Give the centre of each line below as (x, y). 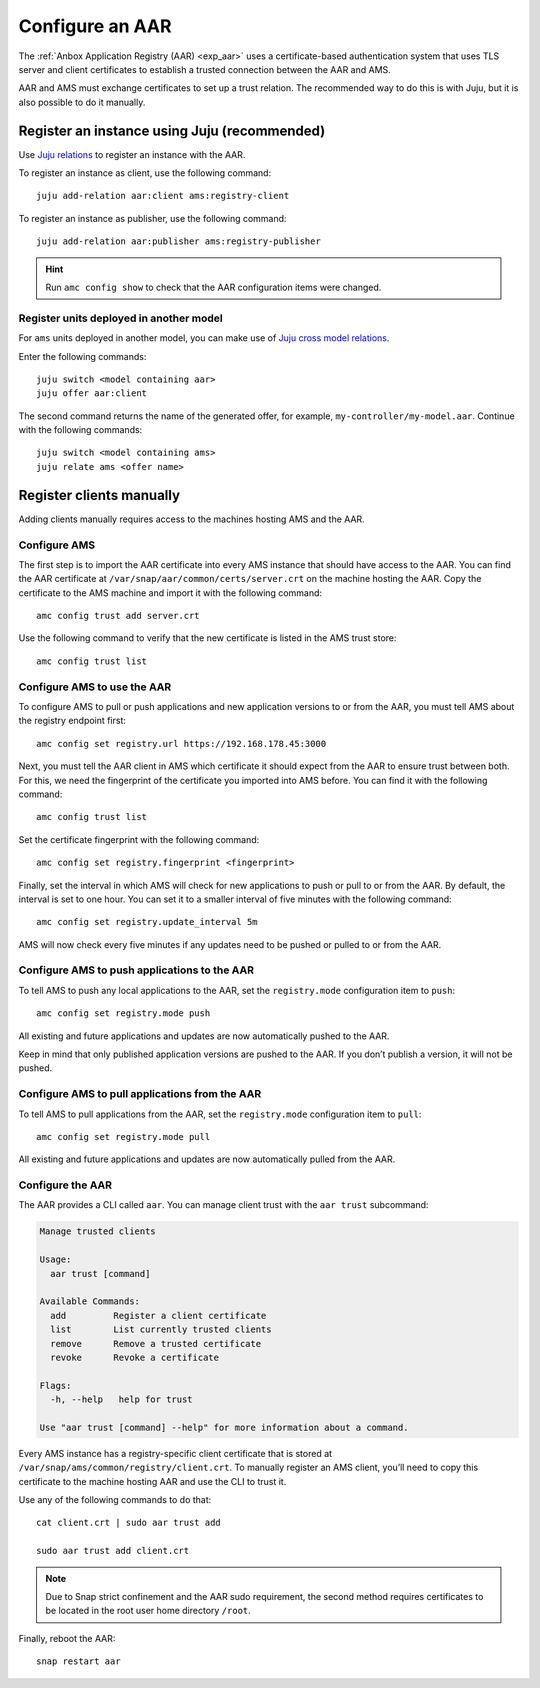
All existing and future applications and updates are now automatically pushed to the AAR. (204, 1036)
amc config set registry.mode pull (123, 1136)
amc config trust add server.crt (118, 616)
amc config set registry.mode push (123, 1013)
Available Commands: (89, 1301)
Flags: (55, 1385)
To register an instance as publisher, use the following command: (152, 218)
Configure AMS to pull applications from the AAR (140, 1094)
